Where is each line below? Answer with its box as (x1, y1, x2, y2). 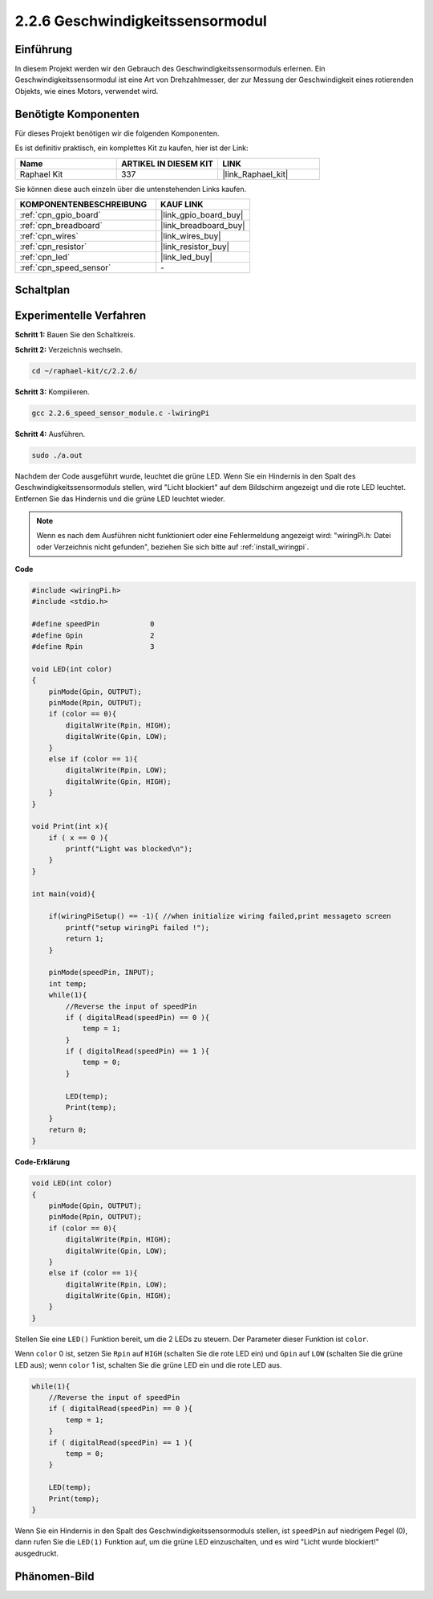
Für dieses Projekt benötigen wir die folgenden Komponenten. (14, 128, 220, 138)
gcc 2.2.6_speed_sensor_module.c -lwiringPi (31, 408, 210, 418)
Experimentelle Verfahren (14, 309, 147, 323)
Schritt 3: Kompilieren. (14, 386, 90, 397)
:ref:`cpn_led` (19, 251, 71, 263)
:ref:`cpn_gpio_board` (19, 209, 101, 220)
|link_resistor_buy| (160, 241, 230, 252)
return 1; (65, 934, 104, 944)
